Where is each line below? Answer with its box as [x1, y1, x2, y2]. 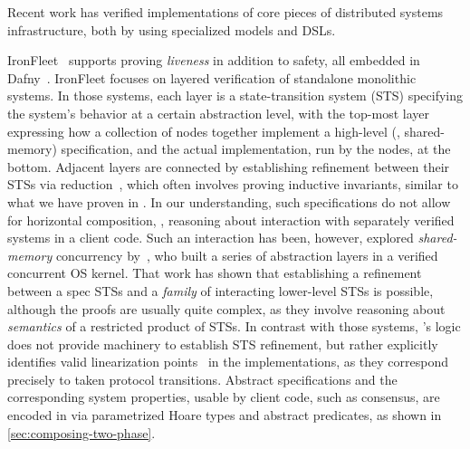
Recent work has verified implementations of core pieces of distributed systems [7, 3, 444, 21]
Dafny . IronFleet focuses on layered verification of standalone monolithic [7, 68, 417, 87]
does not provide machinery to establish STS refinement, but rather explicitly [7, 334, 438, 353]
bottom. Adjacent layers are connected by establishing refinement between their [7, 157, 450, 176]
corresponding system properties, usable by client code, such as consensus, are [7, 387, 440, 406]
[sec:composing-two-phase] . [7, 423, 156, 442]
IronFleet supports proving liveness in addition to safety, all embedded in [7, 51, 420, 70]
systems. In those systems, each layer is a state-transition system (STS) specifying [7, 86, 464, 105]
